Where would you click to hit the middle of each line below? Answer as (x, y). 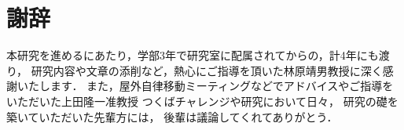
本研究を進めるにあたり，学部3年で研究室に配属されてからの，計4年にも (193, 55)
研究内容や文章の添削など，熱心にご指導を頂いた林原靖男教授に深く (207, 70)
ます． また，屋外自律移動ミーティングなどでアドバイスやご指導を (222, 86)
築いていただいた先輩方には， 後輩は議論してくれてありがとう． (172, 116)
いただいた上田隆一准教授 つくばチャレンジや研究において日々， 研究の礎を (202, 101)
